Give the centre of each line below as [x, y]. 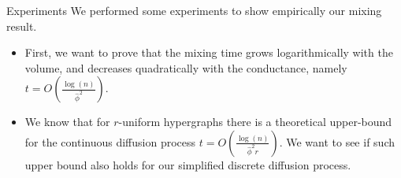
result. [22, 26]
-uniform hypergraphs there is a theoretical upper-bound [255, 122]
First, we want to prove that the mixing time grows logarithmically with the [209, 52]
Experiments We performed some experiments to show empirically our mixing [194, 10]
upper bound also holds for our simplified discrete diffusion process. [188, 164]
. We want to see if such [337, 141]
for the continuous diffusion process [110, 141]
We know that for [67, 122]
